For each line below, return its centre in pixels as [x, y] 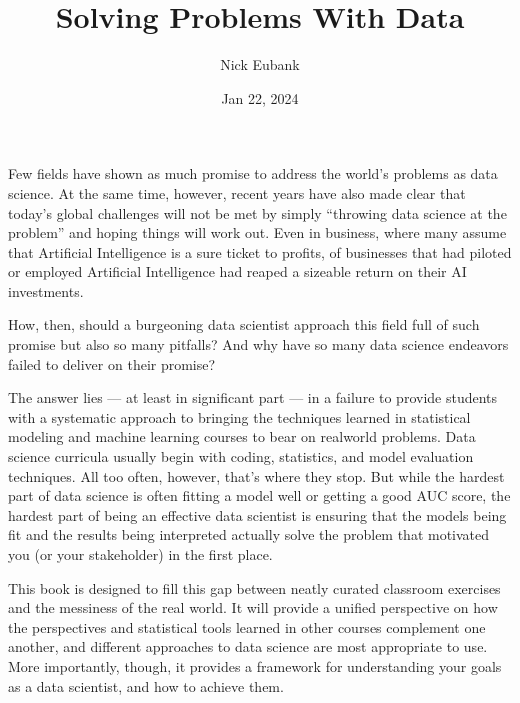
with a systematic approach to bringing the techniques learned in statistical [239, 416]
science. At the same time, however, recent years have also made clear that [237, 192]
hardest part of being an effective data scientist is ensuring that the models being [257, 514]
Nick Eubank [260, 64]
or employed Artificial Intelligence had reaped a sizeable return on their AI [237, 271]
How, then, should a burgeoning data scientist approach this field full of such [244, 324]
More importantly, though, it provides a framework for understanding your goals [255, 665]
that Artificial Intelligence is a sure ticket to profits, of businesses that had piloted [260, 251]
